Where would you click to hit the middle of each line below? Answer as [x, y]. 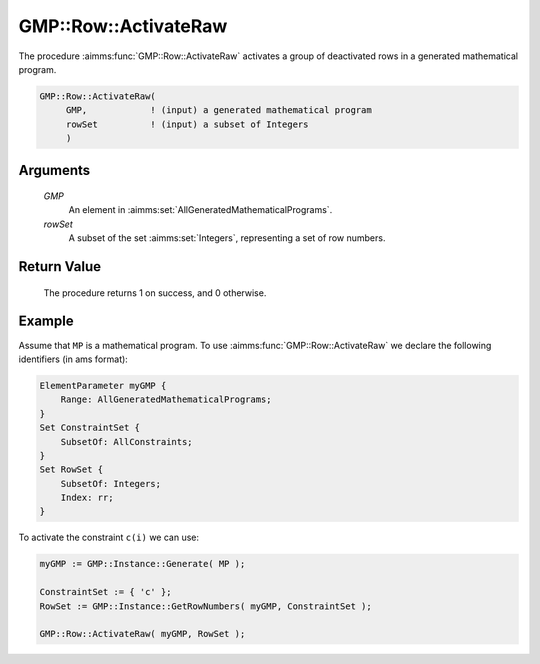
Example [46, 321]
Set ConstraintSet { [89, 428]
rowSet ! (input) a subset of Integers [187, 124]
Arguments [54, 170]
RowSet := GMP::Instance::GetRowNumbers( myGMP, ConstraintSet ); [205, 606]
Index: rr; [87, 498]
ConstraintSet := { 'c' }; [105, 592]
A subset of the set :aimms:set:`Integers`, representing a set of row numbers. [227, 238]
